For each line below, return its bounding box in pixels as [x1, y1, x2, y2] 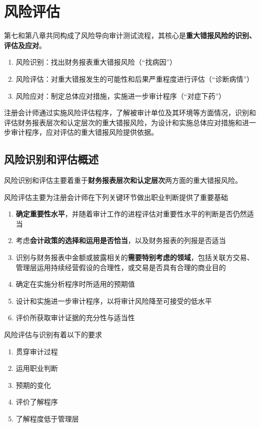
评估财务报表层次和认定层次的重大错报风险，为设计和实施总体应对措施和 [4, 117, 242, 127]
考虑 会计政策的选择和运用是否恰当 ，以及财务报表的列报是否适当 [15, 235, 226, 246]
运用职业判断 [15, 363, 58, 373]
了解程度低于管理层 [15, 413, 79, 423]
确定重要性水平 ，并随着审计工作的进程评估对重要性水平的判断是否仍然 [15, 208, 247, 219]
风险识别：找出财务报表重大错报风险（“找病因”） [15, 57, 177, 67]
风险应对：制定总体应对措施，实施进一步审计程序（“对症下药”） [15, 90, 226, 101]
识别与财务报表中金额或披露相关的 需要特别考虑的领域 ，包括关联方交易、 [15, 252, 254, 263]
